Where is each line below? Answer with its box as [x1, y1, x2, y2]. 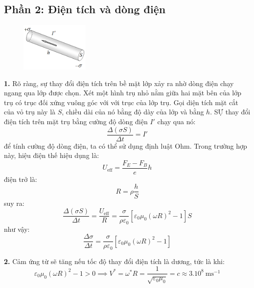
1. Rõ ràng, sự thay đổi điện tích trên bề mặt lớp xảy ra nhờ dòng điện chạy [4, 78, 234, 88]
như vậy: [4, 223, 30, 234]
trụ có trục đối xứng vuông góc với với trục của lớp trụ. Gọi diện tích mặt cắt [4, 97, 238, 107]
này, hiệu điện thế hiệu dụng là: [4, 150, 99, 160]
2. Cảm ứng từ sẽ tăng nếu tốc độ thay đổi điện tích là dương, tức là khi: [4, 256, 225, 266]
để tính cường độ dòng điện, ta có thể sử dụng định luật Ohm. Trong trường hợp [4, 140, 247, 151]
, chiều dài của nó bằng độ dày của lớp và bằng [62, 107, 204, 117]
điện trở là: [4, 174, 37, 184]
